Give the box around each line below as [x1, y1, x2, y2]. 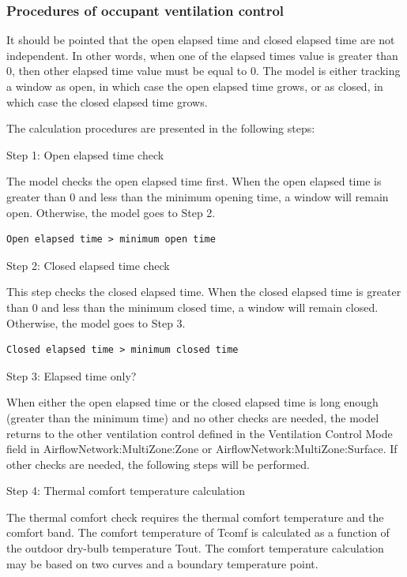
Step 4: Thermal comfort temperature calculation [6, 482, 245, 499]
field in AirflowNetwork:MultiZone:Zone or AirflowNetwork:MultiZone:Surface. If [6, 440, 398, 457]
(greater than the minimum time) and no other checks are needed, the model [6, 409, 379, 425]
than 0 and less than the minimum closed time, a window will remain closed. [6, 298, 379, 315]
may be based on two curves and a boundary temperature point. [6, 555, 318, 571]
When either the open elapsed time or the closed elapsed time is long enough [6, 394, 379, 410]
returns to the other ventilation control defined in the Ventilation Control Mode [6, 425, 393, 441]
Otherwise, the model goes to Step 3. [6, 314, 186, 331]
